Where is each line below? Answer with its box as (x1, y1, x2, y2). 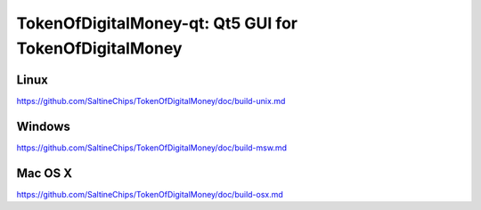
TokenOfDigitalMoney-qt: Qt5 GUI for (16, 13, 298, 33)
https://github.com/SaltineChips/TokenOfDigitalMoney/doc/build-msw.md (16, 142, 288, 153)
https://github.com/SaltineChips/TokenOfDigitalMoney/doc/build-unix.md (16, 95, 286, 106)
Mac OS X (16, 166, 73, 181)
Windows (16, 118, 70, 133)
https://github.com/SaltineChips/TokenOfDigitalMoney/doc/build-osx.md (16, 189, 284, 199)
